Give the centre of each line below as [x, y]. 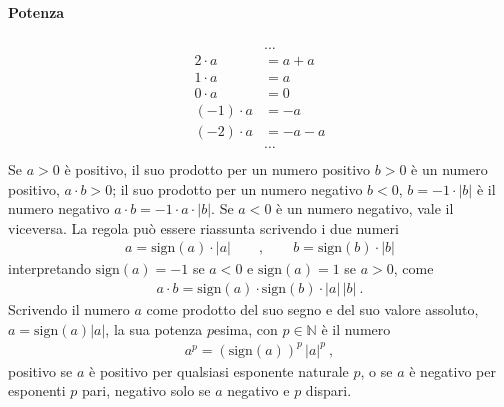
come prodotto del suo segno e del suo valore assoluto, [312, 309]
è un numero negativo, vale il [365, 208]
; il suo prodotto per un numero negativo [237, 188]
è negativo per [452, 370]
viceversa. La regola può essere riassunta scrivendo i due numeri [203, 227]
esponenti [37, 390]
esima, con [245, 328]
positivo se [40, 370]
